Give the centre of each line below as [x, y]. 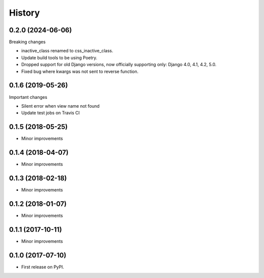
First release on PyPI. [43, 267]
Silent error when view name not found [60, 106]
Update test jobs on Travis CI [51, 113]
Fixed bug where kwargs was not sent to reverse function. [80, 71]
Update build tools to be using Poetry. [59, 58]
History [24, 13]
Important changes [28, 97]
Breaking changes [27, 42]
